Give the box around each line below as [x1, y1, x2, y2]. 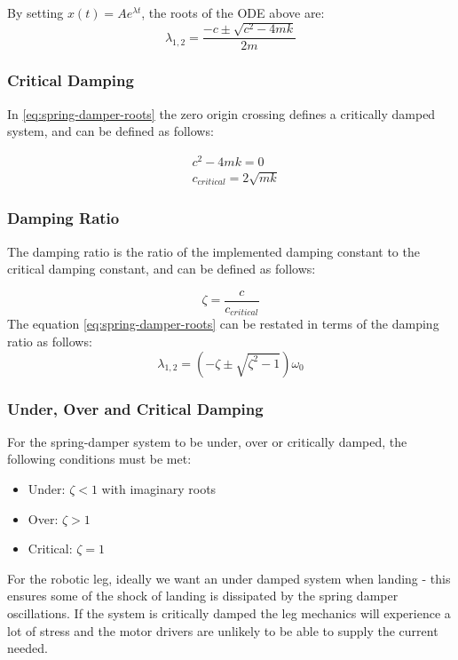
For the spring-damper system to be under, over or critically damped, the [7, 432, 407, 450]
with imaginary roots [101, 480, 217, 498]
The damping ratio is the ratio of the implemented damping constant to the [7, 242, 420, 260]
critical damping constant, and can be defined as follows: [7, 259, 316, 278]
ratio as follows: [7, 332, 92, 351]
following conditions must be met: [7, 449, 192, 468]
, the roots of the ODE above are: [141, 4, 325, 21]
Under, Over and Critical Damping [7, 397, 264, 419]
